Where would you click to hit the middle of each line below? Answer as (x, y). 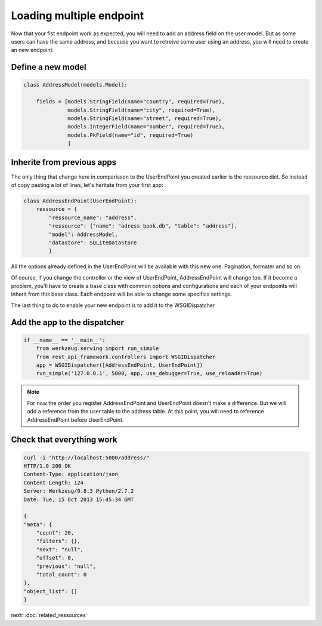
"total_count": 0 (61, 575)
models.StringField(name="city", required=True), (142, 110)
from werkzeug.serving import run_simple (97, 349)
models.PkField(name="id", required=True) (131, 135)
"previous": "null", (66, 566)
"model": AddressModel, (83, 234)
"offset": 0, (55, 558)
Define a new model (49, 67)
